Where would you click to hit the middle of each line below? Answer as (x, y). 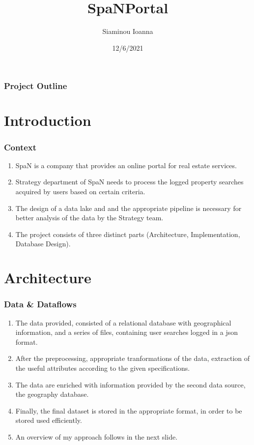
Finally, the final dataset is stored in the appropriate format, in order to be (129, 410)
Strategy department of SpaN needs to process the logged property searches (129, 182)
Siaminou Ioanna (128, 31)
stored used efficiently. (49, 420)
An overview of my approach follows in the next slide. (97, 436)
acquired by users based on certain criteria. (80, 192)
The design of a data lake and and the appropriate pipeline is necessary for (128, 208)
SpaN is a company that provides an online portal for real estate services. (126, 165)
